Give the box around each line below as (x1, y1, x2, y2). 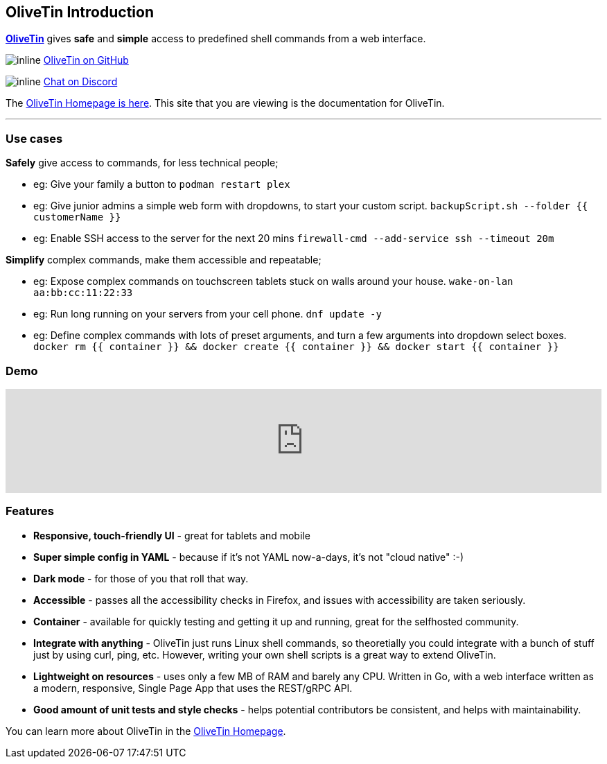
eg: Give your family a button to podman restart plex (33, 178, 290, 191)
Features (6, 504, 54, 519)
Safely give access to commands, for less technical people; (6, 157, 279, 169)
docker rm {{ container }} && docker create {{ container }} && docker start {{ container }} (33, 341, 559, 353)
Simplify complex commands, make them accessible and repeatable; (6, 254, 322, 266)
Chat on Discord (43, 76, 118, 88)
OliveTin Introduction (6, 3, 154, 21)
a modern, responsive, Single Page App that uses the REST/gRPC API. (33, 681, 353, 694)
